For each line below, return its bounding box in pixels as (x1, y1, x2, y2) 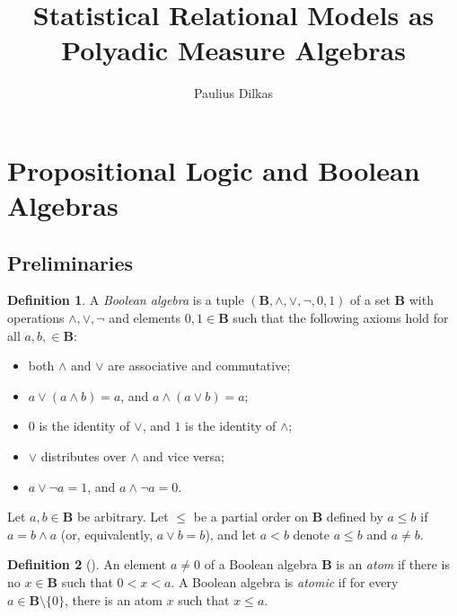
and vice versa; (143, 447, 224, 466)
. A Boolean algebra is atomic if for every (171, 573, 399, 592)
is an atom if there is (336, 555, 451, 574)
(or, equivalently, (60, 524, 154, 543)
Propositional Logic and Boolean (7, 151, 420, 188)
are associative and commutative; (108, 356, 291, 375)
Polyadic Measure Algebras (61, 31, 406, 68)
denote (293, 524, 330, 543)
